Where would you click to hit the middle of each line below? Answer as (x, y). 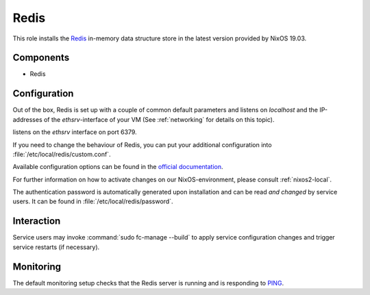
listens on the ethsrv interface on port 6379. (75, 132)
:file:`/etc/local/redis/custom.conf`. (62, 154)
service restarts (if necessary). (56, 247)
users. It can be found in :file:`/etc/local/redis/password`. (93, 201)
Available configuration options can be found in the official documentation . (118, 167)
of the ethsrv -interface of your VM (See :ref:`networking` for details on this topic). (159, 119)
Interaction (37, 221)
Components (41, 58)
